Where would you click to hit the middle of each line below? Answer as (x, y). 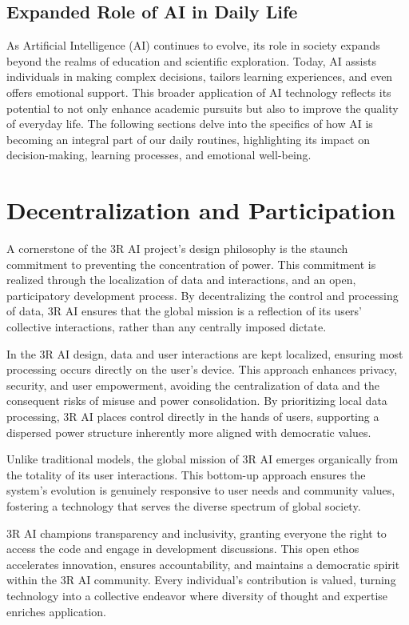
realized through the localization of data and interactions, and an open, (181, 280)
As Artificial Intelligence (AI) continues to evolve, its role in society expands (193, 45)
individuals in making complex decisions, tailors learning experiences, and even (200, 76)
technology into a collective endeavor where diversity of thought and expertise (197, 595)
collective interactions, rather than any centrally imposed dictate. (167, 327)
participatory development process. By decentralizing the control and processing (203, 295)
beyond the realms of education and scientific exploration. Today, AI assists (191, 60)
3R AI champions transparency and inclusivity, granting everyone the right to (197, 533)
